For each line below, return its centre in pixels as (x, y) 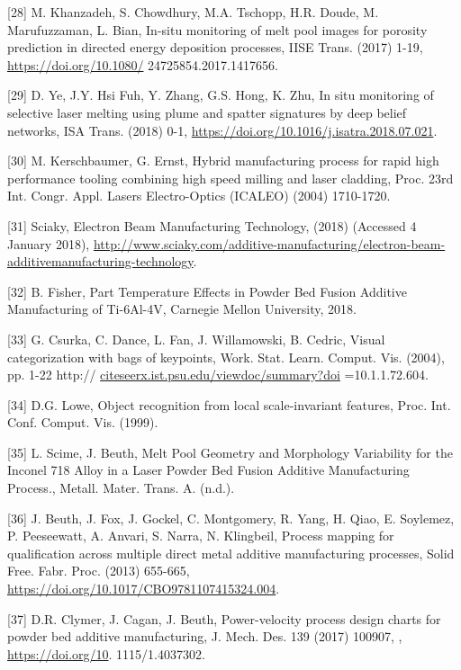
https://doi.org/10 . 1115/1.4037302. (106, 653)
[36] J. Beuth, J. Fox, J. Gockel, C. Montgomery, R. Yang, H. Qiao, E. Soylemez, (231, 518)
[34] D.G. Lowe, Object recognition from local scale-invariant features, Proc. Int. (229, 404)
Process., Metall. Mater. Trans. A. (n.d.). (121, 488)
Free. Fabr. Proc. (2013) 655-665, (99, 571)
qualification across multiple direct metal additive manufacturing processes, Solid (231, 553)
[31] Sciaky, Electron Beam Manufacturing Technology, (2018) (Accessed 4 (212, 225)
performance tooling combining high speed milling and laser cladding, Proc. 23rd (230, 178)
